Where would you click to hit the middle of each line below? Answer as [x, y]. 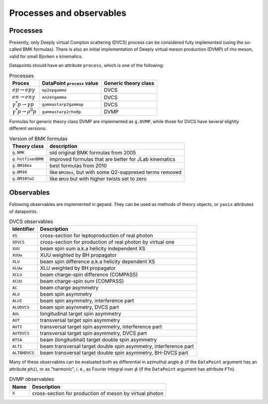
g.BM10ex [22, 166]
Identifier [23, 229]
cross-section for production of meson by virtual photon [98, 393]
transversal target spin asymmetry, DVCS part [94, 334]
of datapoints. [23, 211]
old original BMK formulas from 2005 [93, 152]
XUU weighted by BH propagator [78, 255]
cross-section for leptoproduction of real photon [97, 236]
